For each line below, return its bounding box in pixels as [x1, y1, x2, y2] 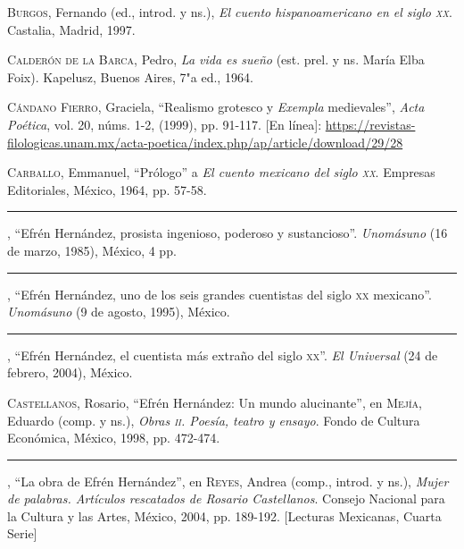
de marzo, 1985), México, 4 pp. [7, 241, 177, 259]
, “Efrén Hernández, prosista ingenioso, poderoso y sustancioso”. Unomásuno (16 [7, 224, 448, 242]
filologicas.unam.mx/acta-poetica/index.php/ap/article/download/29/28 [7, 132, 403, 151]
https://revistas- [325, 114, 416, 133]
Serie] [7, 524, 37, 543]
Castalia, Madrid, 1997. [7, 20, 136, 38]
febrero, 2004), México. [7, 363, 133, 382]
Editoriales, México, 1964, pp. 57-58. [7, 180, 207, 198]
